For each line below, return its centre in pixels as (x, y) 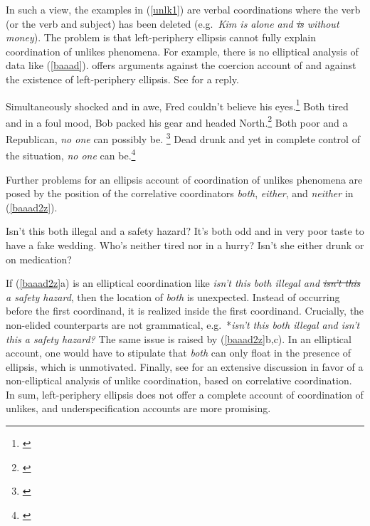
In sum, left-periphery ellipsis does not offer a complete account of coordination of (185, 394)
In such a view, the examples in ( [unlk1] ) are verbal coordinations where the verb (183, 9)
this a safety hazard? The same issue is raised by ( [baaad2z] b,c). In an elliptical (179, 338)
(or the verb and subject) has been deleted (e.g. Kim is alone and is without (173, 23)
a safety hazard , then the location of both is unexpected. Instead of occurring (173, 296)
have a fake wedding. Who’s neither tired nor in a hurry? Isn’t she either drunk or (185, 244)
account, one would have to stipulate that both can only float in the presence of (178, 353)
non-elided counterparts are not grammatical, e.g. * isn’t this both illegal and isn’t (183, 324)
